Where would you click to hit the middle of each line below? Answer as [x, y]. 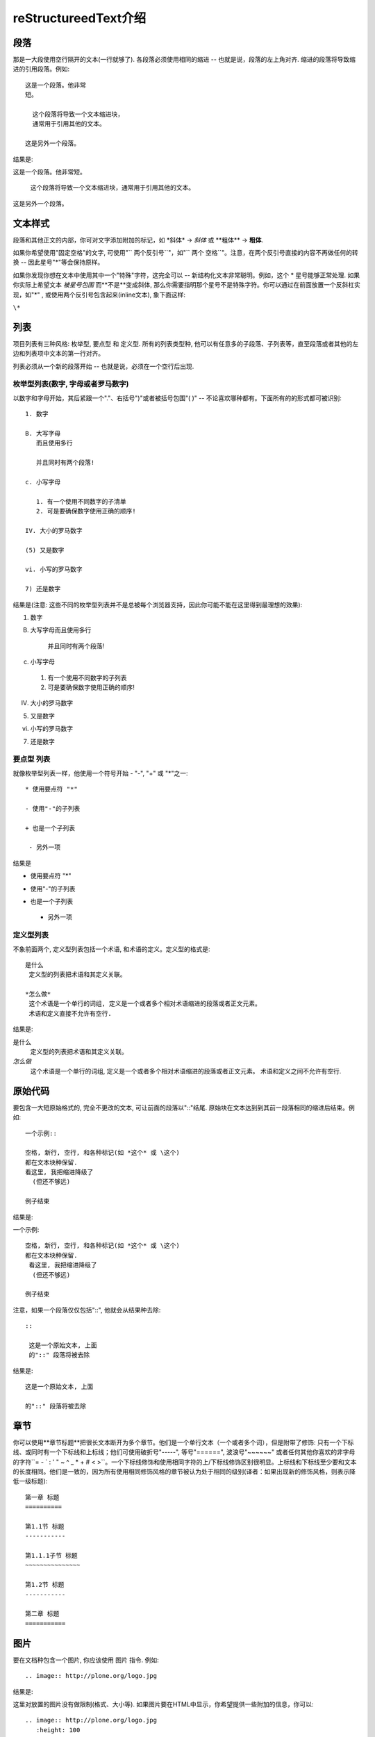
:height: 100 [58, 1730]
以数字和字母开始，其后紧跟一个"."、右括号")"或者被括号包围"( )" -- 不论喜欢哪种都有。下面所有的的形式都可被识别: [177, 398]
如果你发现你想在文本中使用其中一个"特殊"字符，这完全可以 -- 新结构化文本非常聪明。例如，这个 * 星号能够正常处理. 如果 [186, 275]
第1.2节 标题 [45, 1585]
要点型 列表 [32, 759]
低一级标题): [30, 1481]
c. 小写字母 [43, 482]
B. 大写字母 [43, 433]
